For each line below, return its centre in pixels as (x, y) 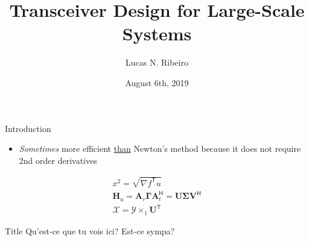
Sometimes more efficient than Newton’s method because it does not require (160, 149)
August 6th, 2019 (157, 82)
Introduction (28, 128)
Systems (157, 33)
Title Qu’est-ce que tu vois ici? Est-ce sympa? (90, 230)
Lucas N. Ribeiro (157, 62)
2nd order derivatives (58, 160)
